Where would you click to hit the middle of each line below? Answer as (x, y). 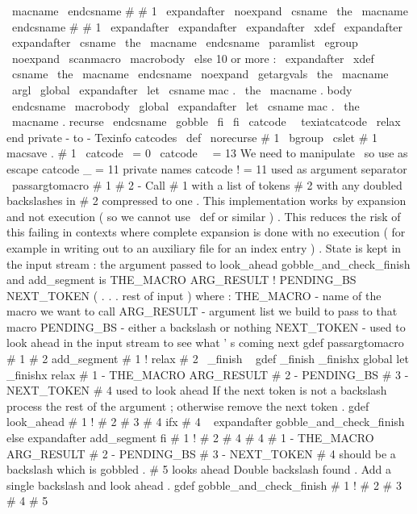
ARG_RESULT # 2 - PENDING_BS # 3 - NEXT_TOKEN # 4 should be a (201, 453)
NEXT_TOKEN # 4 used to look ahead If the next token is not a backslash (197, 390)
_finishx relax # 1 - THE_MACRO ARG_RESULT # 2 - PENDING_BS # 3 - (208, 374)
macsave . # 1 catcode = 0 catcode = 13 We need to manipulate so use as (207, 153)
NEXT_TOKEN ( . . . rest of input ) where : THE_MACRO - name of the (194, 295)
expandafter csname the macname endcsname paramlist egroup (185, 42)
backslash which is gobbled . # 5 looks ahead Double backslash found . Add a (199, 469)
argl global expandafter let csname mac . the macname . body (182, 89)
